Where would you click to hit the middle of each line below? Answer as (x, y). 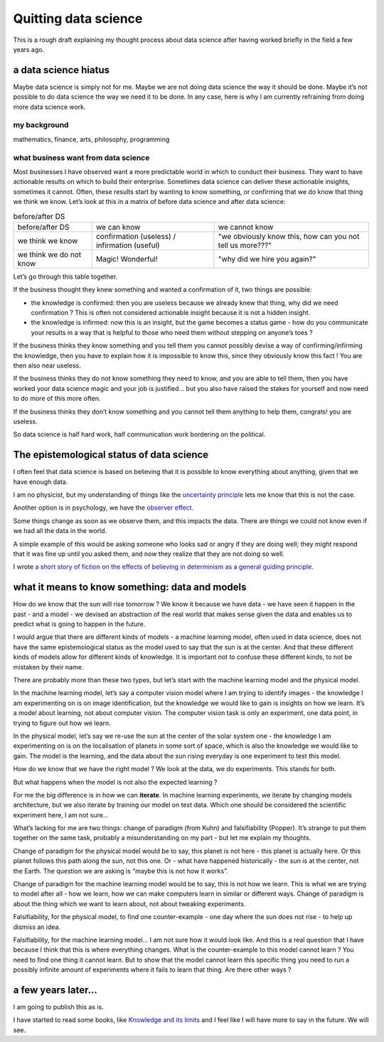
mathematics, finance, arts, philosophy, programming (91, 139)
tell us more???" (245, 245)
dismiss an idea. (37, 927)
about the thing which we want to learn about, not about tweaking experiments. (129, 903)
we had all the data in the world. (60, 531)
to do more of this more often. (57, 399)
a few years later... (55, 990)
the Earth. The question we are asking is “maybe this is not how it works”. (121, 871)
